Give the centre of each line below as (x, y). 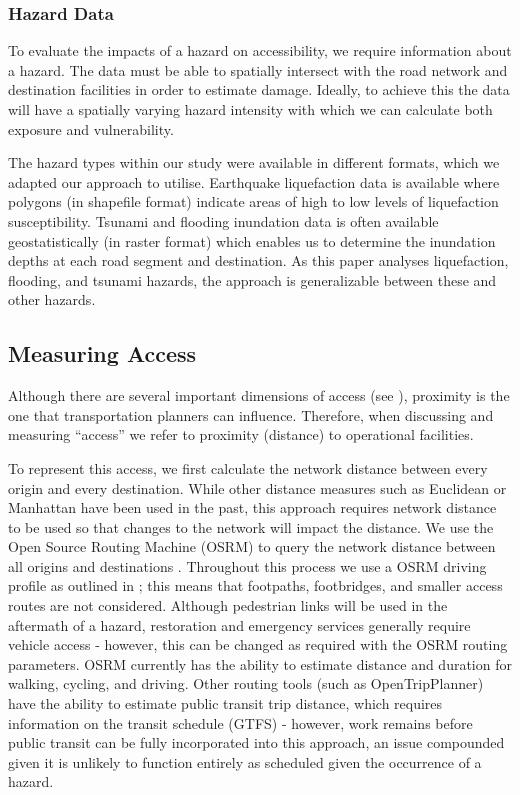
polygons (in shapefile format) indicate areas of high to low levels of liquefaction (253, 201)
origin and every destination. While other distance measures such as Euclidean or (257, 487)
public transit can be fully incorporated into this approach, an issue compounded (256, 742)
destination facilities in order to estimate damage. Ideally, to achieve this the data (259, 89)
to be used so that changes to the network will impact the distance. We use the (251, 526)
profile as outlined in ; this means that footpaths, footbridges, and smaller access (255, 585)
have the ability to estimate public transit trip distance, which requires (225, 703)
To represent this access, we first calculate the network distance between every (248, 467)
